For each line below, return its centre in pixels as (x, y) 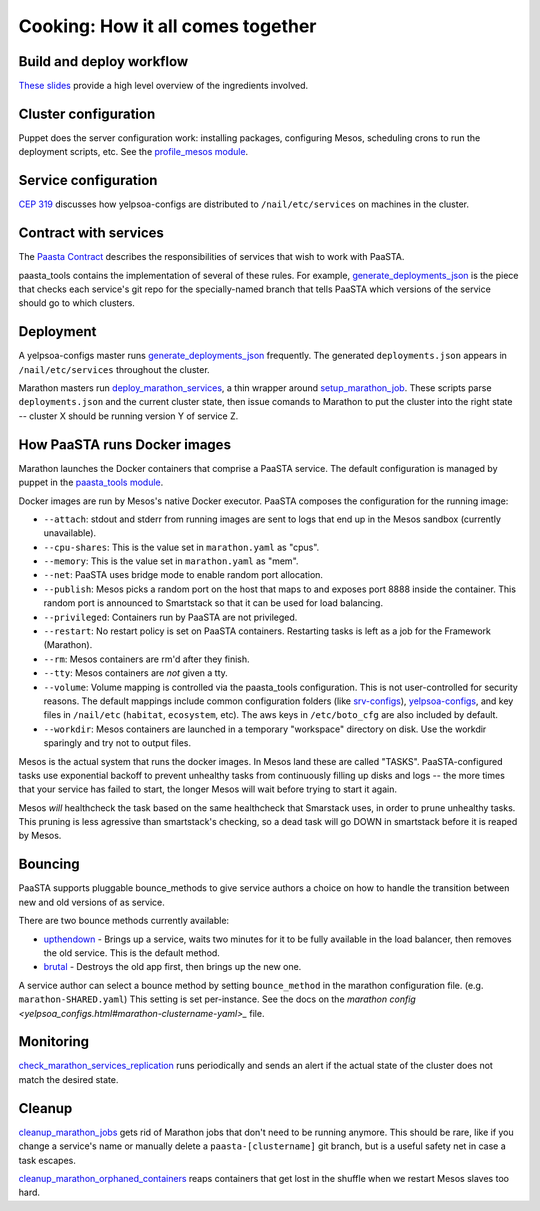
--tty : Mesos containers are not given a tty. (136, 673)
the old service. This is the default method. (131, 952)
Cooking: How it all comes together (167, 26)
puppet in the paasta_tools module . (91, 482)
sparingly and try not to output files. (117, 743)
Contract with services (91, 233)
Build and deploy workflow (103, 61)
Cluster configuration (87, 113)
